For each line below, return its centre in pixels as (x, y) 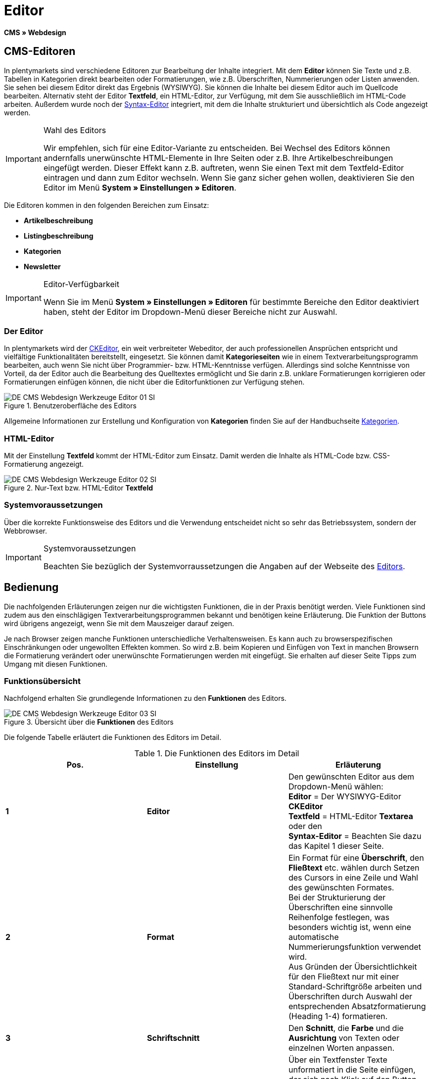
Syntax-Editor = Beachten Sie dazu (355, 836)
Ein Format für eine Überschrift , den (356, 858)
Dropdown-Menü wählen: (336, 787)
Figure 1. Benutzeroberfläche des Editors (70, 406)
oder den (305, 826)
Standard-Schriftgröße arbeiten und (355, 987)
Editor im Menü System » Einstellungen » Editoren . (140, 187)
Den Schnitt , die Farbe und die (346, 1028)
